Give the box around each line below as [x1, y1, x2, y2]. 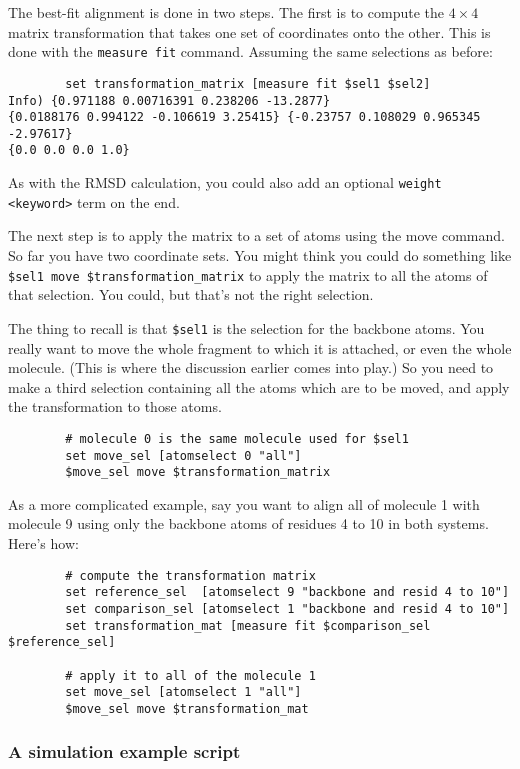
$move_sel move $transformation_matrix [65, 465, 331, 480]
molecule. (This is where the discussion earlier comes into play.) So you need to [8, 357, 494, 378]
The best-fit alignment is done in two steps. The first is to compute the [8, 2, 445, 22]
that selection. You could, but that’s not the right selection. [8, 284, 374, 305]
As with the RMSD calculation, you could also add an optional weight [8, 172, 442, 193]
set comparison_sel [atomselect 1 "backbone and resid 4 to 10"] [65, 601, 510, 616]
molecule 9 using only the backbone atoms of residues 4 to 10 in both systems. [8, 513, 489, 534]
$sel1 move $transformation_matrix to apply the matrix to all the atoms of [8, 264, 488, 285]
